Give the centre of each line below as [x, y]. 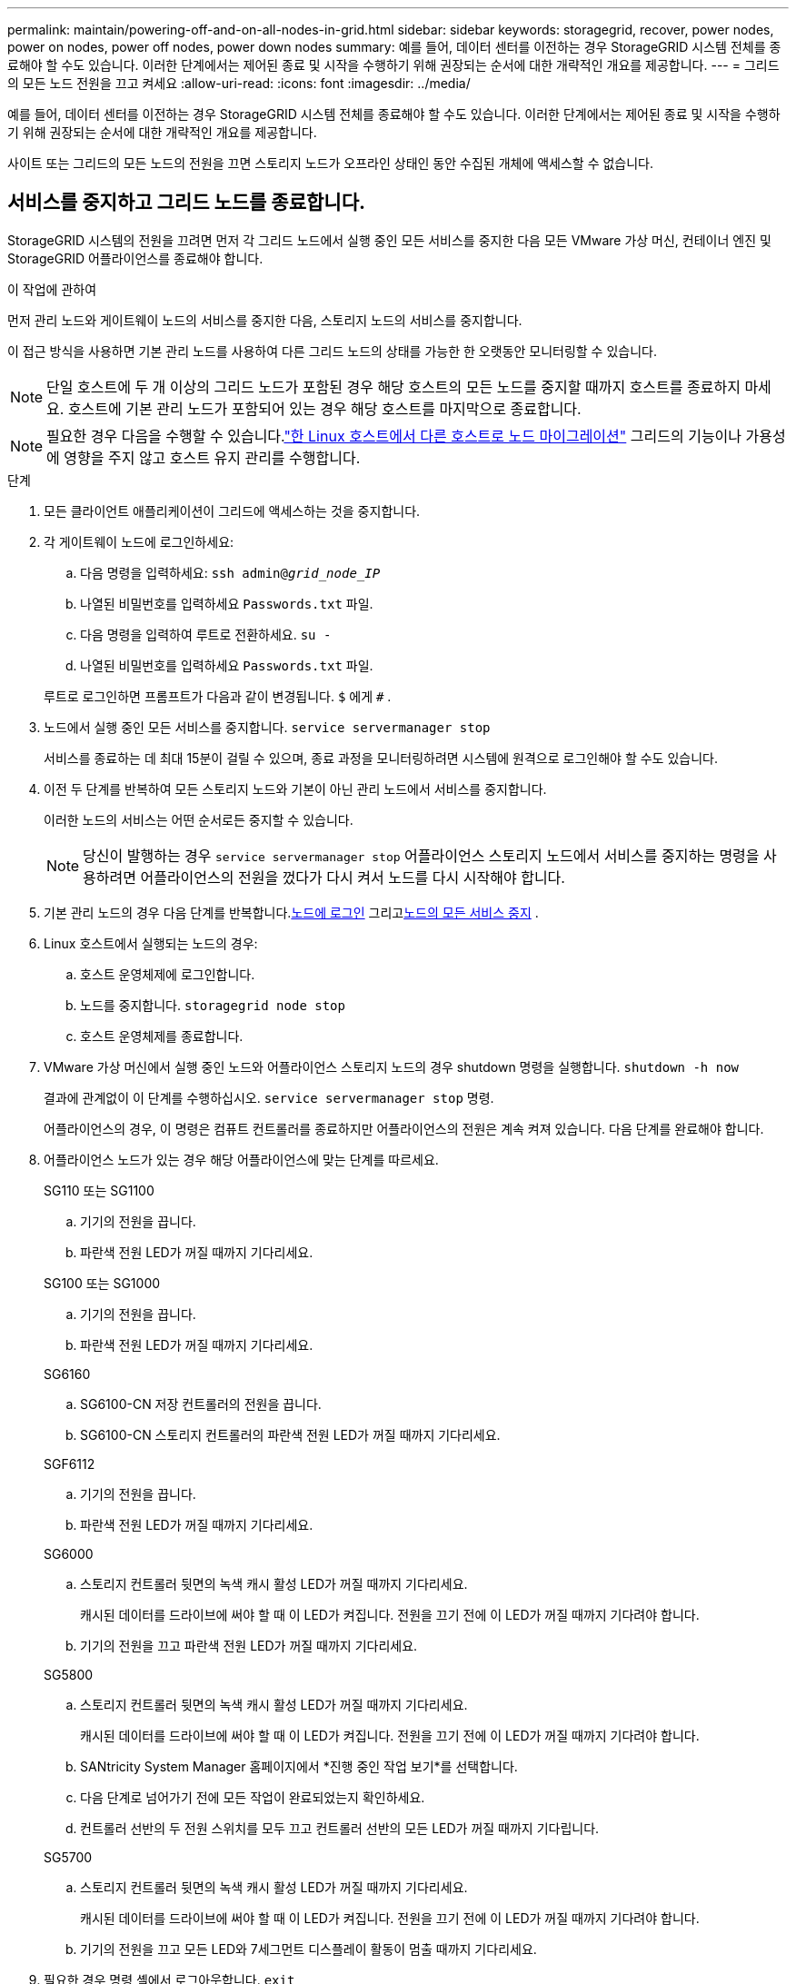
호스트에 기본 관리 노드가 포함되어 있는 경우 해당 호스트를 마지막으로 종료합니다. [324, 408]
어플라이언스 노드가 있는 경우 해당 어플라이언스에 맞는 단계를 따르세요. [241, 1159]
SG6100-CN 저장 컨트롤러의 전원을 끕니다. [201, 1404]
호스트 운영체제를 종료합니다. [162, 1036]
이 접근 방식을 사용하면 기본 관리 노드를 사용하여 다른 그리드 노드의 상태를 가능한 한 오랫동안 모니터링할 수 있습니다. [332, 351]
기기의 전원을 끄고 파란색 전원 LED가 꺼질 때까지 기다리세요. [249, 1645]
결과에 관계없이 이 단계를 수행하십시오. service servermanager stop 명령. [269, 1097]
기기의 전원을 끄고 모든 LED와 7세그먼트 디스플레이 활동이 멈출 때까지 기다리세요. [308, 1949]
